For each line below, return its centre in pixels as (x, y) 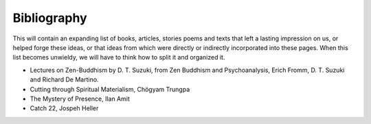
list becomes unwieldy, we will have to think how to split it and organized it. (119, 58)
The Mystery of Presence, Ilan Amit (80, 99)
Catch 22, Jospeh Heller (64, 108)
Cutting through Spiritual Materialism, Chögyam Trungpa (110, 89)
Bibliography (50, 18)
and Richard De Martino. (64, 79)
